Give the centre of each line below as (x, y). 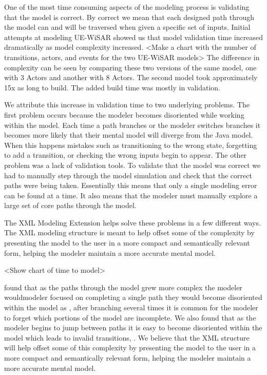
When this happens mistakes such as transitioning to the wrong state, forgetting (131, 145)
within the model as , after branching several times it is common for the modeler (131, 307)
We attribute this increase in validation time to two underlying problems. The (127, 105)
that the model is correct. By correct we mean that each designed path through (129, 17)
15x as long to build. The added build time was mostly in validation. (112, 87)
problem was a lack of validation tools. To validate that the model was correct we (132, 165)
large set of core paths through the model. (70, 205)
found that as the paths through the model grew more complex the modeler (123, 287)
